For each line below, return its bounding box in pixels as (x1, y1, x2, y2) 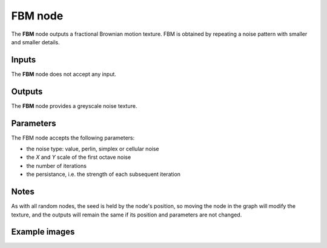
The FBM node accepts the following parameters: (11, 134, 135, 141)
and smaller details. (11, 38, 60, 45)
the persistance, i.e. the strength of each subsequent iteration (26, 170, 181, 178)
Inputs (11, 55, 36, 65)
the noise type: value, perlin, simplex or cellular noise (26, 146, 159, 153)
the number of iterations (26, 162, 87, 169)
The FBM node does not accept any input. (11, 70, 116, 78)
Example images (11, 227, 75, 237)
